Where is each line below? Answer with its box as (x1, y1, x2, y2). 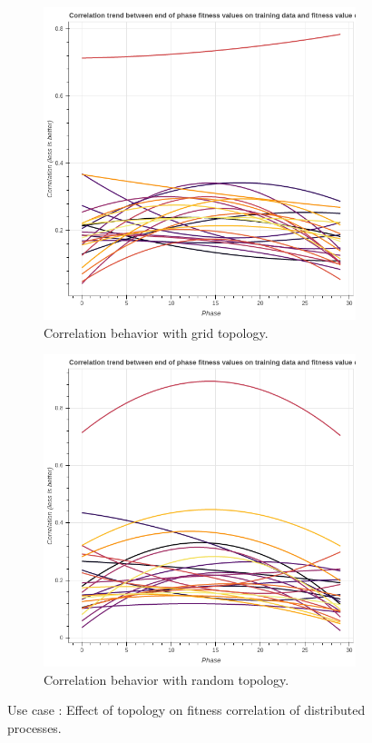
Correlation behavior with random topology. (44, 669, 289, 689)
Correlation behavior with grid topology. (44, 322, 269, 342)
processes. (7, 718, 62, 737)
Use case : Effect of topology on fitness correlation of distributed (7, 700, 366, 719)
